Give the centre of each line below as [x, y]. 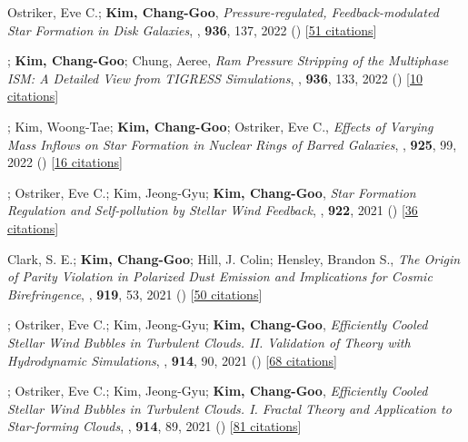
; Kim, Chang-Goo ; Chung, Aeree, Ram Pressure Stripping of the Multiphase [228, 60]
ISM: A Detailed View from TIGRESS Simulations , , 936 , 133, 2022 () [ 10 [215, 78]
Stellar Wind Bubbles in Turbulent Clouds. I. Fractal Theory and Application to [229, 408]
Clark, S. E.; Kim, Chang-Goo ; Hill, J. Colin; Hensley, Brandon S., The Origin [234, 258]
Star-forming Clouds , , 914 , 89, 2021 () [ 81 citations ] [154, 426]
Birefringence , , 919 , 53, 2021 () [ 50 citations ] [135, 294]
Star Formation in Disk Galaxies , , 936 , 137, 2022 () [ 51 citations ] [192, 29]
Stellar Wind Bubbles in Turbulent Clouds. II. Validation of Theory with [209, 342]
